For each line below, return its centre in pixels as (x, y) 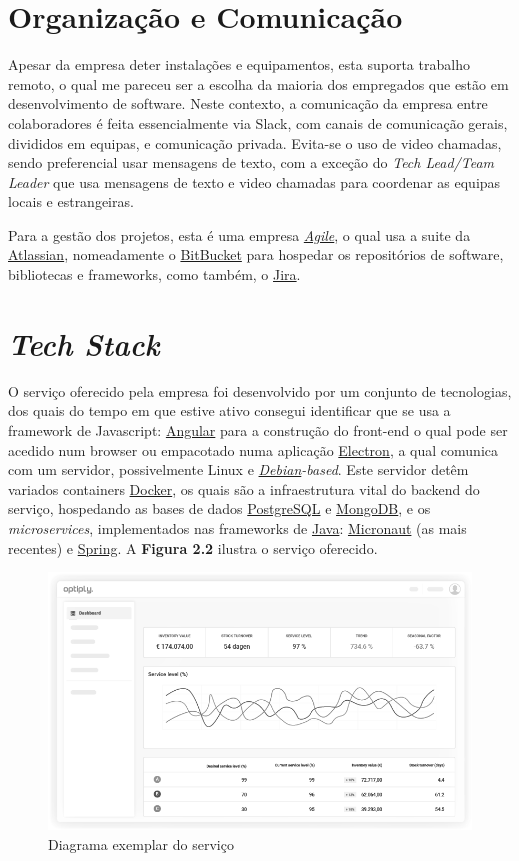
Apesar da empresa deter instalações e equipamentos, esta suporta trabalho (239, 64)
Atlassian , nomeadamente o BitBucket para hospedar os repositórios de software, (256, 254)
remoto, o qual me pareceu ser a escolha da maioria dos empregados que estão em (258, 83)
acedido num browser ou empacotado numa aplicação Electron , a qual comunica (253, 449)
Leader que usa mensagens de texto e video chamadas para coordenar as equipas (254, 181)
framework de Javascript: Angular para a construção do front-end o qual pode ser (258, 429)
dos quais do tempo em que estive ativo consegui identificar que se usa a (229, 410)
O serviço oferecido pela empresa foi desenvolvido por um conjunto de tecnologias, (260, 390)
